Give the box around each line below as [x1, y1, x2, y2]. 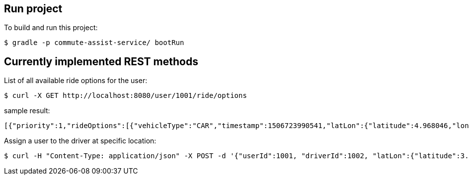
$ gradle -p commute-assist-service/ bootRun [4, 39, 184, 47]
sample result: [4, 106, 50, 115]
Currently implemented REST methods [4, 55, 198, 68]
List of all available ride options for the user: [4, 76, 148, 85]
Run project [4, 2, 63, 15]
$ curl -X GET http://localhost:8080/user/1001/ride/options [4, 91, 247, 100]
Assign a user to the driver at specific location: [4, 136, 156, 145]
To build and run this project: [4, 23, 98, 32]
